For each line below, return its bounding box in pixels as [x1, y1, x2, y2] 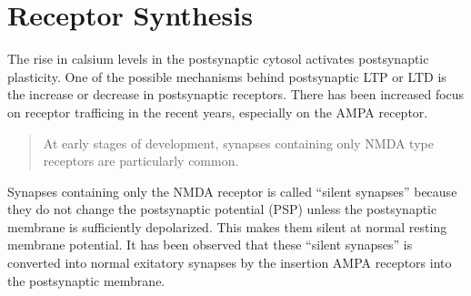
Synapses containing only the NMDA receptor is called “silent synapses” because [7, 181, 457, 200]
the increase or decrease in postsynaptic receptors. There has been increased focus [7, 85, 465, 104]
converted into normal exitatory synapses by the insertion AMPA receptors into [7, 253, 452, 272]
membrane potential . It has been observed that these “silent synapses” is [7, 235, 413, 254]
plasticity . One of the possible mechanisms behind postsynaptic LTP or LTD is [7, 66, 446, 86]
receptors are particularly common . [43, 151, 239, 170]
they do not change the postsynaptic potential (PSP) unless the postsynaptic [7, 199, 437, 219]
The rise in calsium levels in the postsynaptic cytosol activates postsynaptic [7, 49, 429, 68]
